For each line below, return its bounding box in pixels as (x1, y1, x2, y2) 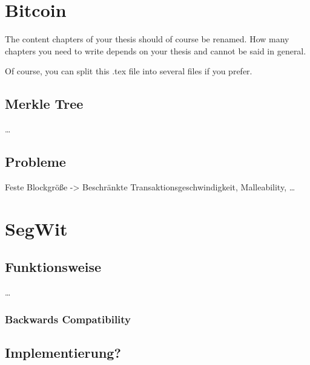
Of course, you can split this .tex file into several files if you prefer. (5, 65, 252, 77)
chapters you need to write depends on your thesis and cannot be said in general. (5, 44, 306, 57)
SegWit (5, 216, 68, 241)
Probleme (5, 152, 66, 171)
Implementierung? (5, 343, 121, 361)
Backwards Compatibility (5, 311, 131, 326)
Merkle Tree (5, 94, 84, 113)
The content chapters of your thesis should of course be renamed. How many (5, 33, 289, 45)
